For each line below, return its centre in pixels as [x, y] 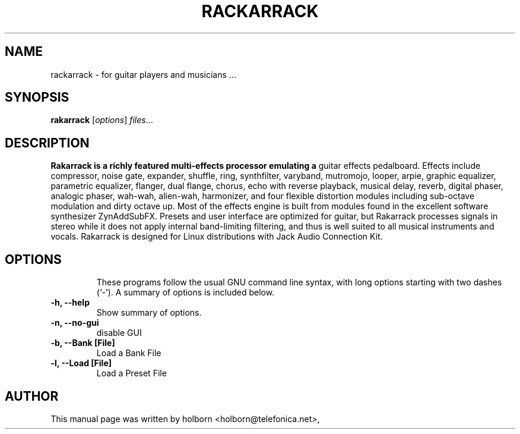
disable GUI [119, 333]
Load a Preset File [131, 373]
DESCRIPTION [47, 143]
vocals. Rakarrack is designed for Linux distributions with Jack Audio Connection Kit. [217, 237]
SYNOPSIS [37, 98]
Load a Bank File [129, 353]
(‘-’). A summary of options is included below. [186, 293]
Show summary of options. [149, 313]
